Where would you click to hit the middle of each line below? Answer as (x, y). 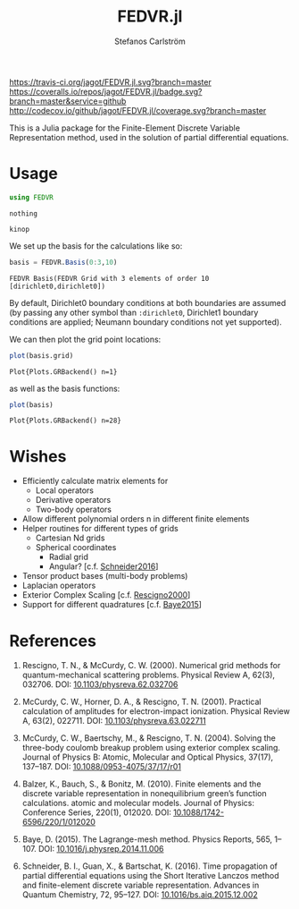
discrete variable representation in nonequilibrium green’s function (144, 794)
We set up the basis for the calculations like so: (96, 246)
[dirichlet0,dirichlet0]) (57, 286)
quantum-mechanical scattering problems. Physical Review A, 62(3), (148, 675)
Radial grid (69, 557)
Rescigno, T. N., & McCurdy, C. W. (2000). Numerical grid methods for (151, 666)
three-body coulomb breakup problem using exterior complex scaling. (151, 748)
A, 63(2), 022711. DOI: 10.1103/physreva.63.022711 (114, 721)
